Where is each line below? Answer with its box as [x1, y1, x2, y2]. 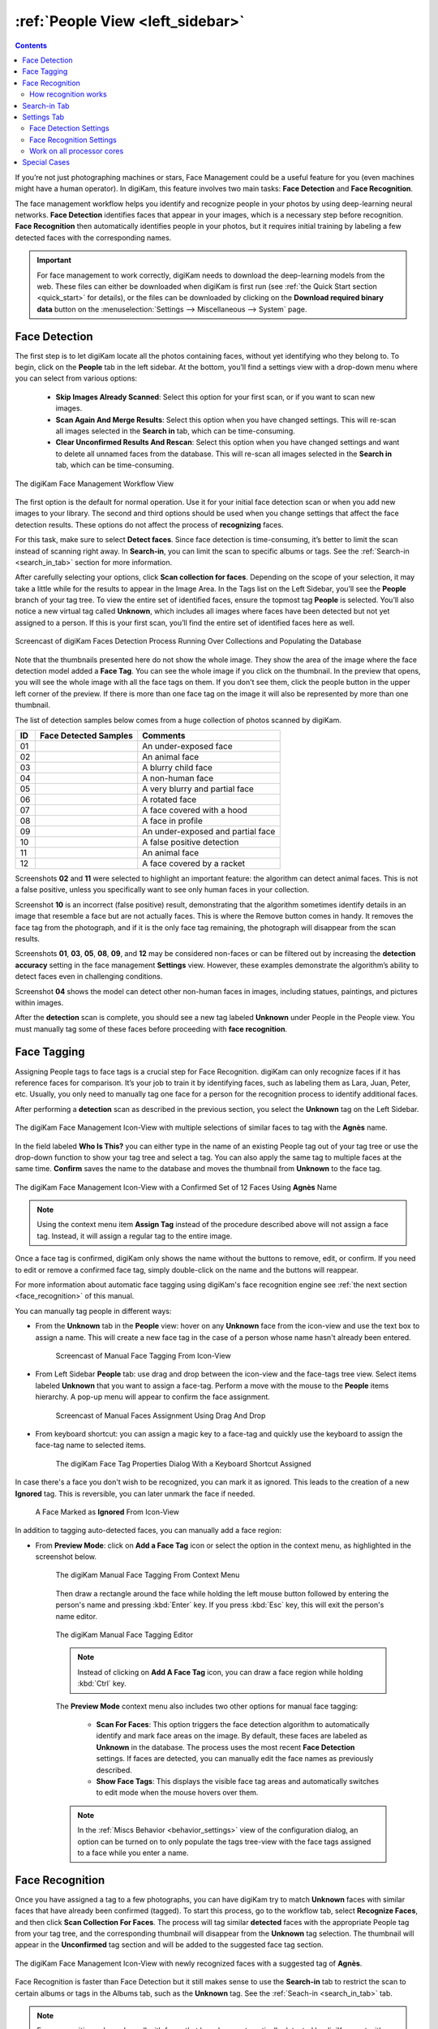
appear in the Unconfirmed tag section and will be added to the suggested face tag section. [15, 1940, 324, 1949]
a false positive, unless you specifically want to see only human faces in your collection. [15, 885, 310, 894]
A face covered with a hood [142, 804, 247, 816]
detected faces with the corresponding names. [15, 232, 172, 243]
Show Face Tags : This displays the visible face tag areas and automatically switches [96, 1776, 380, 1786]
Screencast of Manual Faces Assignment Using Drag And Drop [55, 1411, 266, 1420]
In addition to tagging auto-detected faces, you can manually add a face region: [15, 1526, 281, 1536]
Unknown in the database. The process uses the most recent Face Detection [96, 1742, 355, 1752]
